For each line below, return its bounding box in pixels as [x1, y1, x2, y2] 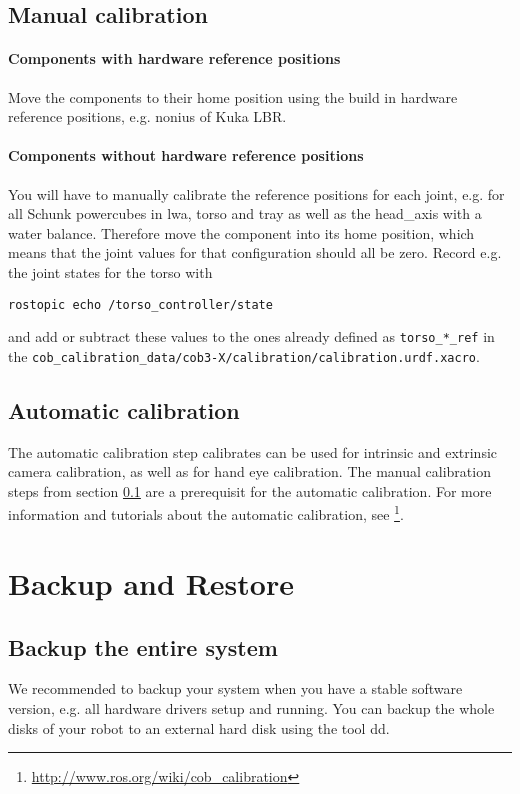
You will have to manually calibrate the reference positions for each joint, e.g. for [8, 183, 505, 204]
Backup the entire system [8, 631, 278, 662]
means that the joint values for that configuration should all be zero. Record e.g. [8, 242, 502, 263]
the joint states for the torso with [8, 261, 213, 282]
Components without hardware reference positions [8, 145, 364, 166]
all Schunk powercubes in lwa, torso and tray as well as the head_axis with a [8, 203, 482, 224]
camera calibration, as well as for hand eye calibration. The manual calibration [8, 461, 491, 482]
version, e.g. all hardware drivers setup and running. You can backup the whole [8, 697, 495, 718]
